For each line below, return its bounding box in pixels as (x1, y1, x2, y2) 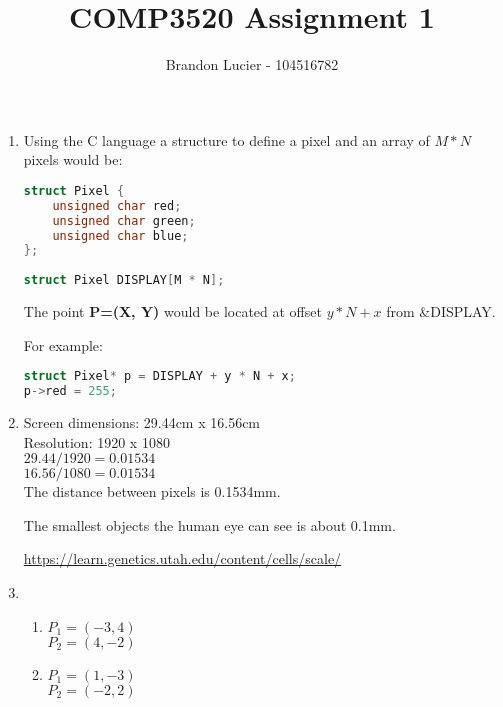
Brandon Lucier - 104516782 (165, 54, 339, 75)
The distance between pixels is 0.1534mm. (23, 481, 281, 502)
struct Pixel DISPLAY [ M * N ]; (23, 273, 225, 288)
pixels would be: (23, 149, 123, 170)
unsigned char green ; (52, 213, 196, 228)
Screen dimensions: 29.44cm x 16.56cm (23, 411, 261, 432)
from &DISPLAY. (386, 301, 496, 322)
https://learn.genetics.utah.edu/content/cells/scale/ (23, 548, 342, 569)
